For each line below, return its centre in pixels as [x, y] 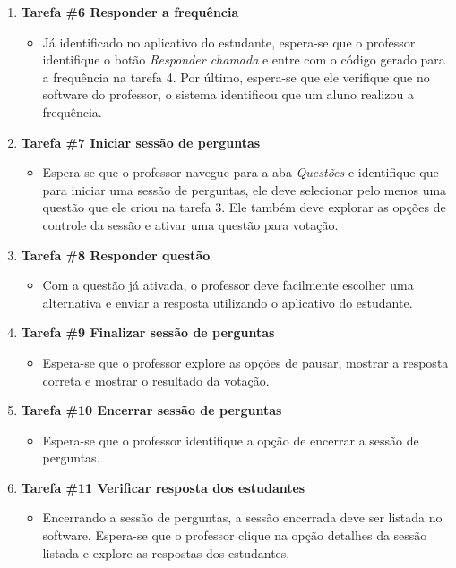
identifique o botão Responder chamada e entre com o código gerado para [244, 59]
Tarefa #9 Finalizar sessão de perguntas [148, 332]
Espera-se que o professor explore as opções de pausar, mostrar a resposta [245, 362]
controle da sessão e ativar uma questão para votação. [190, 224]
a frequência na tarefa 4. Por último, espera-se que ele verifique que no [236, 76]
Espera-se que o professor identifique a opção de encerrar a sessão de [231, 440]
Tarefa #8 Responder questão [116, 254]
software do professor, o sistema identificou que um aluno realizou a [228, 94]
